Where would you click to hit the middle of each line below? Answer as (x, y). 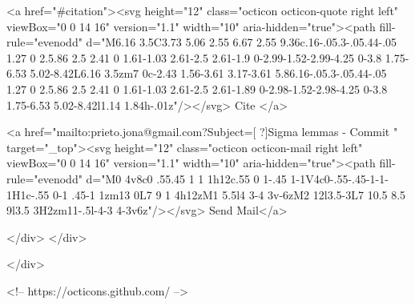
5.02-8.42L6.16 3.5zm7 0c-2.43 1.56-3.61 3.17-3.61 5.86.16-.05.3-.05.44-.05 (208, 73)
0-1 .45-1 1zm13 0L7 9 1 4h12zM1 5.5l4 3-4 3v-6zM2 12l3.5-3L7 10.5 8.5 (229, 194)
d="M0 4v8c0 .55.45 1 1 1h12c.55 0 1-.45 (186, 178)
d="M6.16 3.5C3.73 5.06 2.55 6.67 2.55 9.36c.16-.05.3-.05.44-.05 (242, 42)
